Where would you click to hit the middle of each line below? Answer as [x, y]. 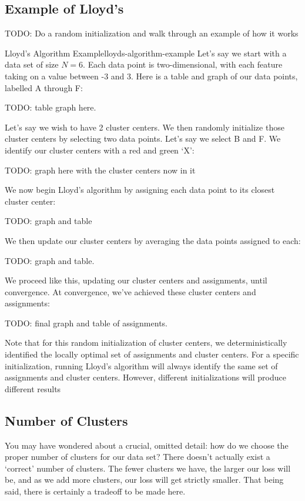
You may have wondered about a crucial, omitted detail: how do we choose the [147, 445]
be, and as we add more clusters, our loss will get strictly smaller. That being [144, 480]
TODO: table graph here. [51, 107]
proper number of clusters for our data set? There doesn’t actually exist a [138, 457]
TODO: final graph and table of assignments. [86, 323]
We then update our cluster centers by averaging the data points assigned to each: [153, 240]
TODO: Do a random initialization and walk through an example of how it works [152, 33]
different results [33, 388]
